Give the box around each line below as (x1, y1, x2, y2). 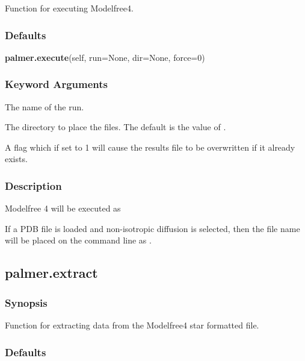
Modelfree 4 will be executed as (5, 202, 121, 215)
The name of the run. (5, 100, 84, 113)
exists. (5, 152, 28, 165)
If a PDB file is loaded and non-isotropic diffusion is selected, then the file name (5, 222, 300, 234)
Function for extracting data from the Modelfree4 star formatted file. (5, 319, 259, 331)
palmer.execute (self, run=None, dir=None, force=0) (5, 51, 205, 63)
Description (5, 178, 62, 193)
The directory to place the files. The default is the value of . (5, 121, 226, 133)
